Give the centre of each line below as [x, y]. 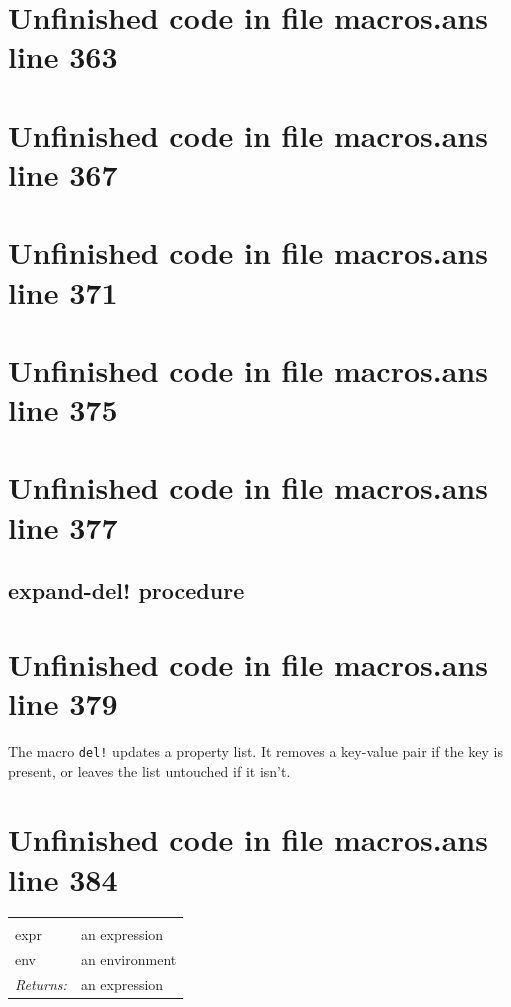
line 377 [63, 526]
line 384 [63, 878]
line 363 [63, 56]
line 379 [63, 702]
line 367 [63, 173]
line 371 [63, 291]
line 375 [63, 409]
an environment [128, 959]
